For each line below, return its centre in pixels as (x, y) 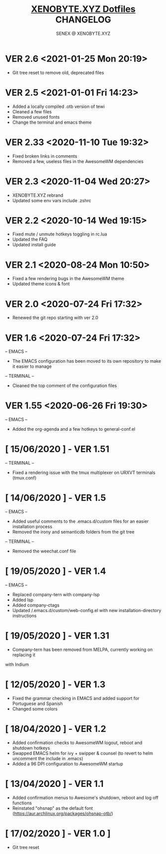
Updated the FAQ (30, 239)
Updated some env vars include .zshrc (52, 200)
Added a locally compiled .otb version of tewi (58, 106)
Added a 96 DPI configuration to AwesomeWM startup (68, 764)
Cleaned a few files (32, 112)
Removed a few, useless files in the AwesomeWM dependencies (78, 161)
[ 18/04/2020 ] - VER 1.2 (56, 729)
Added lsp (23, 600)
